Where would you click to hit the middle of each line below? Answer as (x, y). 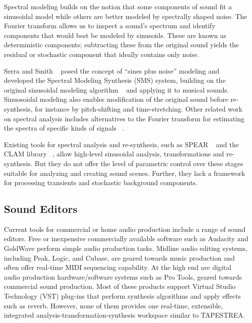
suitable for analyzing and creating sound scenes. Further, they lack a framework (125, 173)
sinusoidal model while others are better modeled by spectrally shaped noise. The (126, 16)
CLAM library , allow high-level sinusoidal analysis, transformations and (114, 154)
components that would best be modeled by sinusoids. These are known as (115, 35)
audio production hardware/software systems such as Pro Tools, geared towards (123, 276)
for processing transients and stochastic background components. (101, 182)
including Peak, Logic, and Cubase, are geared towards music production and (119, 257)
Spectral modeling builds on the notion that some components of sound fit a (118, 6)
